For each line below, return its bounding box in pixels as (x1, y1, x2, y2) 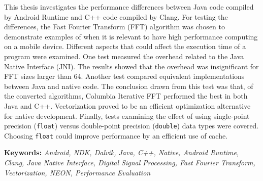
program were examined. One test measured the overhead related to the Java (4, 51, 244, 61)
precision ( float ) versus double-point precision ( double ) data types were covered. (4, 120, 259, 131)
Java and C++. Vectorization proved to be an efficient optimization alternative (4, 100, 251, 111)
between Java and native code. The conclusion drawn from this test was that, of (4, 80, 253, 91)
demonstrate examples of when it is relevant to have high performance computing (4, 31, 258, 41)
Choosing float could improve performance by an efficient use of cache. (4, 130, 228, 141)
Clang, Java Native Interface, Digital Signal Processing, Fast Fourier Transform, (4, 157, 255, 168)
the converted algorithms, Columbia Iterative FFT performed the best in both (4, 91, 248, 101)
